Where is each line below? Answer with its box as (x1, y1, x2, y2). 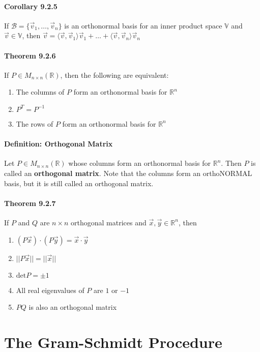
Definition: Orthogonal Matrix (4, 138, 113, 149)
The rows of (16, 118, 53, 129)
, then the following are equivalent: (60, 69, 169, 80)
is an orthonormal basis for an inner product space (64, 20, 222, 31)
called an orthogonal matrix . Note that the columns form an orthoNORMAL (4, 167, 252, 178)
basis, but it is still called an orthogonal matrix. (4, 178, 154, 188)
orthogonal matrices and (71, 217, 147, 227)
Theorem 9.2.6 (4, 50, 56, 61)
